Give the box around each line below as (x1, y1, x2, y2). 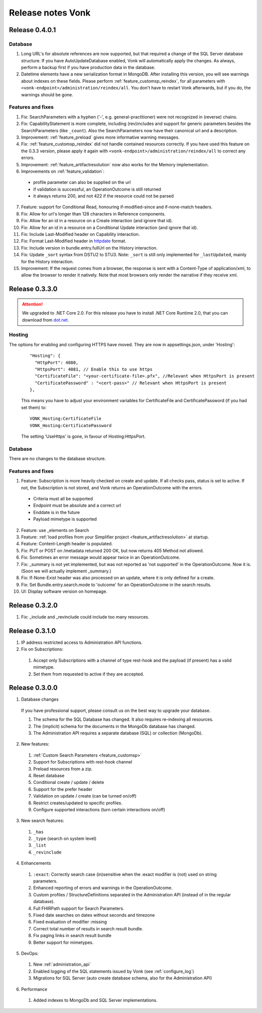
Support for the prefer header (33, 786, 93, 792)
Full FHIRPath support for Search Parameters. (33, 905, 125, 911)
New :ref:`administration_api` (33, 961, 91, 967)
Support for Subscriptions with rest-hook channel (33, 759, 132, 765)
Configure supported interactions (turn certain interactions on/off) (33, 806, 165, 812)
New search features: (21, 818, 65, 824)
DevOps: (21, 950, 39, 956)
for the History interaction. (21, 258, 74, 265)
